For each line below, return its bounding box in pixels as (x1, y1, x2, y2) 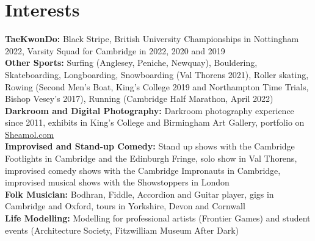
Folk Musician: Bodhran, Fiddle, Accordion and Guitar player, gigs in (5, 187, 274, 200)
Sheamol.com (5, 128, 54, 140)
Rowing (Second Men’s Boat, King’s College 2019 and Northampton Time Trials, (5, 80, 309, 93)
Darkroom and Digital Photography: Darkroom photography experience (5, 104, 294, 117)
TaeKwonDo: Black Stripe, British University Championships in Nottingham (5, 32, 299, 45)
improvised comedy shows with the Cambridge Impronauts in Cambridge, (5, 164, 281, 176)
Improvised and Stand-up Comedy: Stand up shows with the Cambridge (5, 140, 295, 153)
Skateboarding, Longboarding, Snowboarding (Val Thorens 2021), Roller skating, (5, 68, 309, 81)
